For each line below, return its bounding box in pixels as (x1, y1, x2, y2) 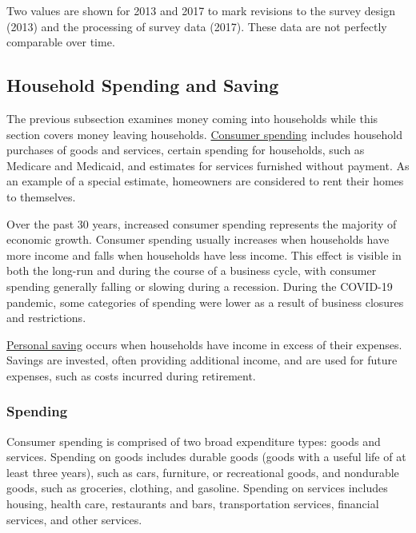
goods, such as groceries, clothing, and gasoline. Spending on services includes (6, 479, 388, 496)
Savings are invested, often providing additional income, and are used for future (6, 352, 398, 368)
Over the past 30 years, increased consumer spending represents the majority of (6, 215, 397, 232)
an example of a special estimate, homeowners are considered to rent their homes (6, 173, 404, 189)
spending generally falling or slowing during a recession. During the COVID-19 (6, 277, 393, 294)
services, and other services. (6, 511, 142, 527)
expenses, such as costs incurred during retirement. (6, 367, 256, 384)
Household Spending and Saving (6, 73, 279, 97)
